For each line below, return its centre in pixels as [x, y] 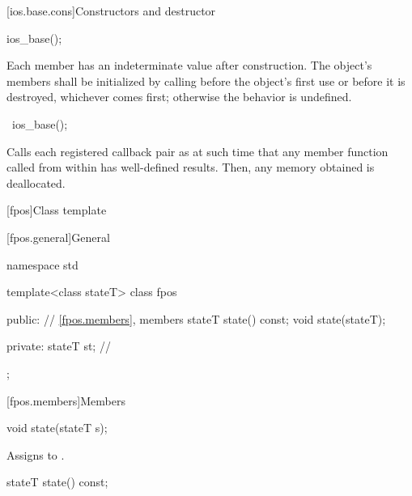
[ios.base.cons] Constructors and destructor [111, 11]
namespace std [42, 264]
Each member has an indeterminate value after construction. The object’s [189, 65]
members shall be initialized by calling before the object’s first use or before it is [206, 81]
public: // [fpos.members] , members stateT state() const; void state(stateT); [196, 318]
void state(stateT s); [57, 428]
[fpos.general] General [58, 237]
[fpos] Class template [57, 210]
